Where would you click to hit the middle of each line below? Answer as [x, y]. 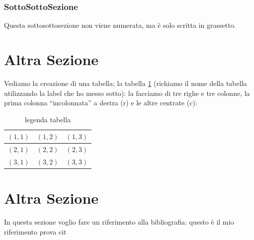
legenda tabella [48, 119]
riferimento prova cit [35, 231]
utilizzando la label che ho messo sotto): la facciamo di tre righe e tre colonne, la [127, 93]
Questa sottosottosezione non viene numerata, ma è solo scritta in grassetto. [120, 25]
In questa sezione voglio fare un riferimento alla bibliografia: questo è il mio [119, 222]
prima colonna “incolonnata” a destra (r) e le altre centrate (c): [101, 103]
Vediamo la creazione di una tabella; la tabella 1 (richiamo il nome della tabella [126, 83]
